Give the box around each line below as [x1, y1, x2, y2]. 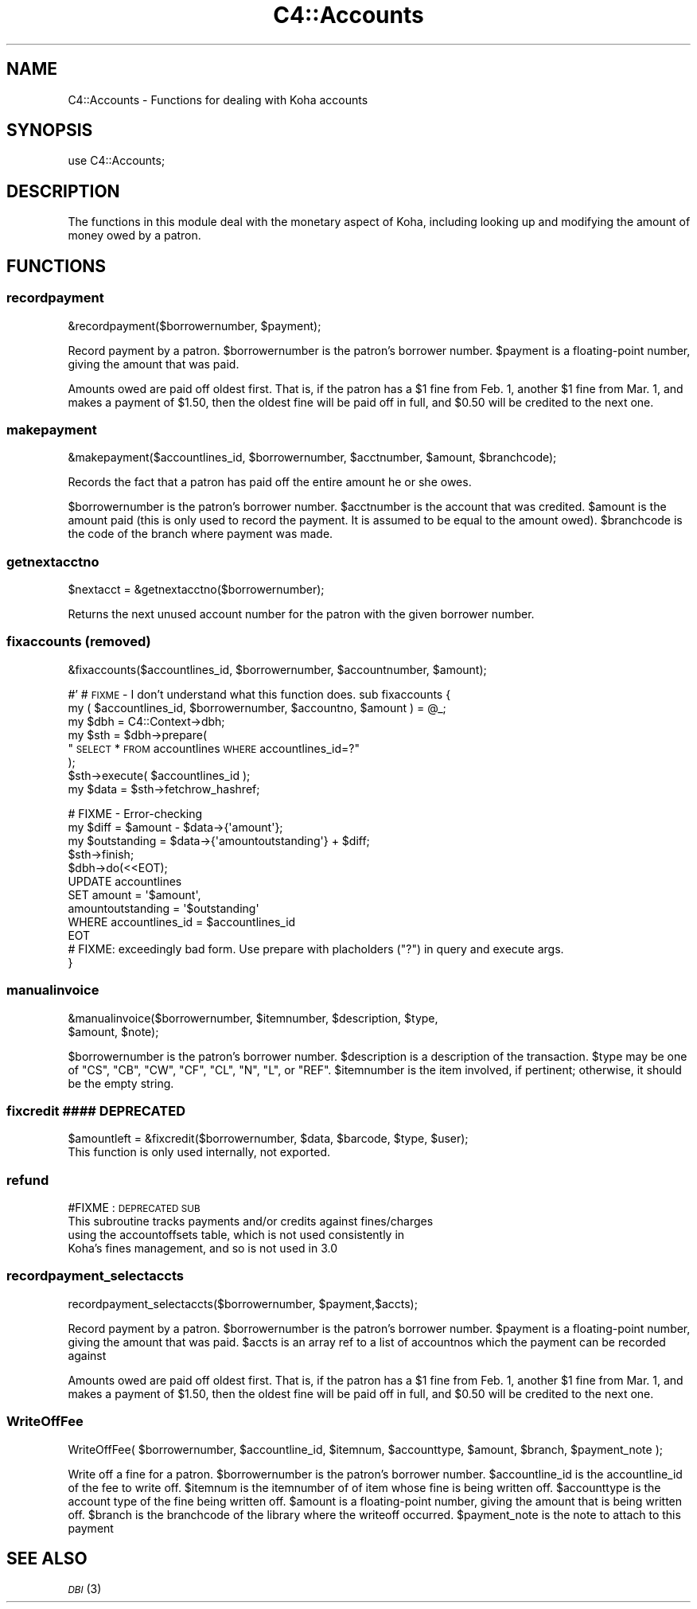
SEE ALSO [6, 1548, 88, 1568]
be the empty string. [68, 1076, 174, 1090]
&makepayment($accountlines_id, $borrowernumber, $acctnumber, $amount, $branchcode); [68, 450, 557, 465]
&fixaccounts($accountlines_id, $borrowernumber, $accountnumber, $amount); [68, 662, 487, 676]
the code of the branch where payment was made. [68, 527, 333, 541]
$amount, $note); [68, 1024, 159, 1038]
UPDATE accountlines [68, 874, 182, 888]
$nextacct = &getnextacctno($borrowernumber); [68, 582, 325, 596]
